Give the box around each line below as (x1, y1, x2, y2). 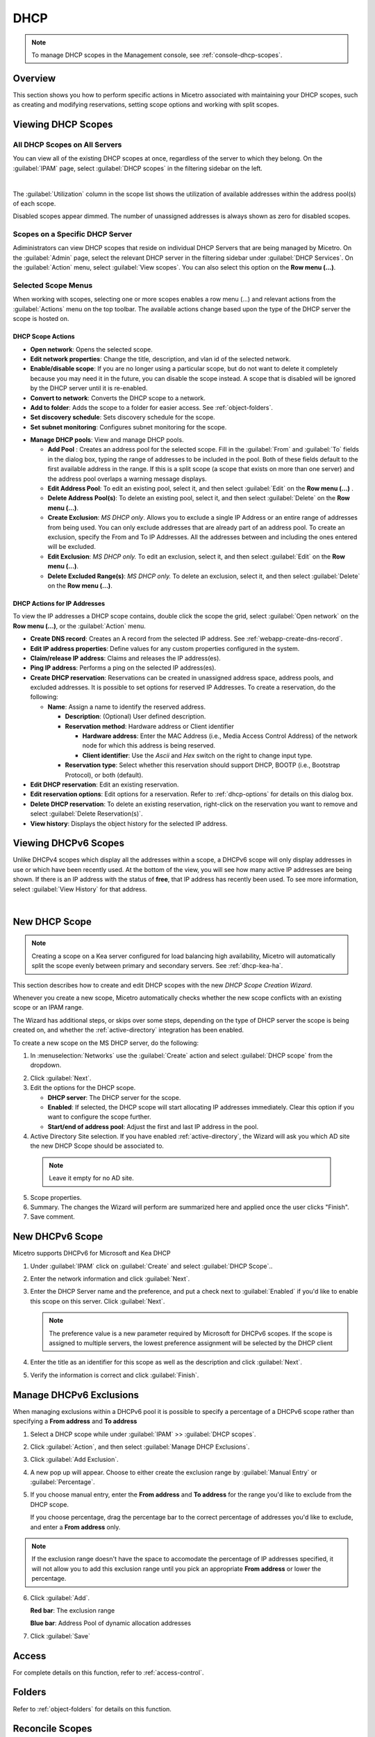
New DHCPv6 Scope (12, 1230, 103, 1243)
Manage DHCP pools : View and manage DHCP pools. (30, 436, 184, 444)
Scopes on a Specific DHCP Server (12, 229, 133, 239)
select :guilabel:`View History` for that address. (12, 884, 147, 893)
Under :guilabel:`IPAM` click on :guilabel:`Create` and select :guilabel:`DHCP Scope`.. (30, 1262, 273, 1270)
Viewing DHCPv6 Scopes (12, 837, 125, 849)
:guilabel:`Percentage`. (30, 1478, 95, 1486)
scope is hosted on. (12, 315, 69, 323)
